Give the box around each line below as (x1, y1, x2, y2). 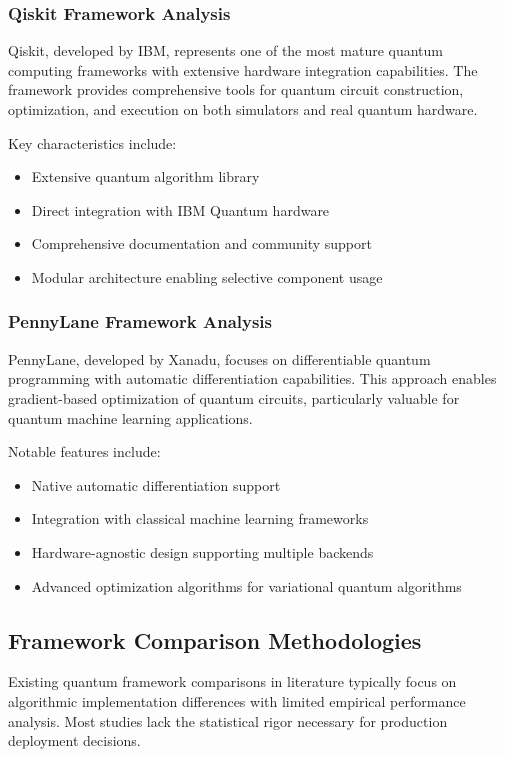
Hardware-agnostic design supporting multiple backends (31, 541, 374, 562)
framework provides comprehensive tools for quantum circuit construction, (8, 79, 464, 100)
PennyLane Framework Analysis (8, 309, 273, 334)
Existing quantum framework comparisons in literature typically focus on (8, 671, 457, 692)
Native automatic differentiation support (31, 474, 281, 495)
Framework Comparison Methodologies (8, 624, 422, 655)
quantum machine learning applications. (8, 407, 253, 428)
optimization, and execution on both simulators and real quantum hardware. (8, 99, 478, 119)
